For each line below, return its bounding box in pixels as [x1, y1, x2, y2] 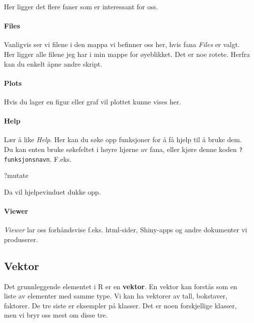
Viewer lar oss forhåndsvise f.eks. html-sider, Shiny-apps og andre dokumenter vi [4, 224, 247, 235]
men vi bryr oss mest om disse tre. [4, 310, 108, 320]
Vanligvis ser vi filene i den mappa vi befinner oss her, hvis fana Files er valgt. [4, 39, 240, 50]
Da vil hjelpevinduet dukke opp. [4, 186, 101, 197]
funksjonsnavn [4, 156, 50, 163]
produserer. [4, 234, 38, 244]
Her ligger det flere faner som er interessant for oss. [4, 1, 158, 11]
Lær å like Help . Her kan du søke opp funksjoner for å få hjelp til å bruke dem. [4, 134, 242, 145]
